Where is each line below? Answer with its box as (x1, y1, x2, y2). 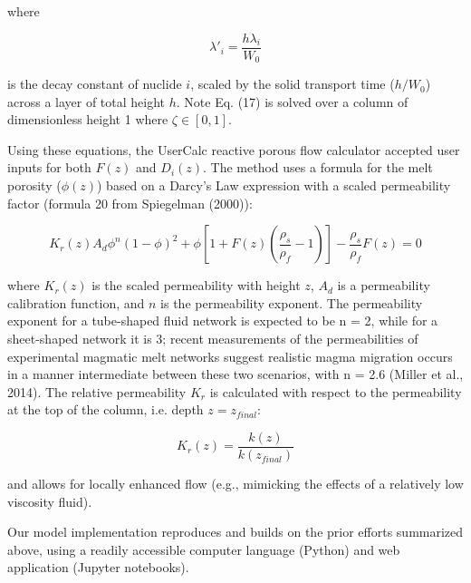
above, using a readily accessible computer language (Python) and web (7, 539, 400, 559)
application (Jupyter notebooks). (7, 558, 189, 577)
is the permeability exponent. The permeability (160, 293, 423, 312)
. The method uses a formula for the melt (203, 158, 433, 177)
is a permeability (337, 276, 430, 295)
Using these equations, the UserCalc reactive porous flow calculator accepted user (7, 140, 460, 159)
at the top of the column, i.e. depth (7, 400, 204, 419)
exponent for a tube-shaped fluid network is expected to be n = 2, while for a (7, 311, 438, 330)
